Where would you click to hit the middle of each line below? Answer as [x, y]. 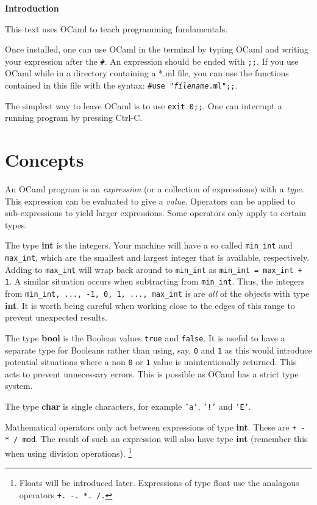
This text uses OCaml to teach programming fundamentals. [116, 28]
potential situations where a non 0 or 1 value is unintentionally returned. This [151, 362]
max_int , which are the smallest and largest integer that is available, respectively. [157, 257]
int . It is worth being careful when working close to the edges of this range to [150, 305]
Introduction [32, 8]
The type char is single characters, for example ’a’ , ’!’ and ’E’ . [128, 406]
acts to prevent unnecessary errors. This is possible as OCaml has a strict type [152, 373]
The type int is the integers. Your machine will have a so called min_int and [149, 245]
